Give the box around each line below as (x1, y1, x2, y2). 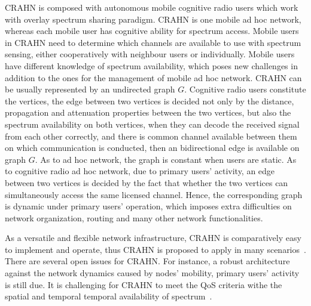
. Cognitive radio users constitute (184, 83, 306, 95)
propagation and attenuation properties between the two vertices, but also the (5, 106, 291, 119)
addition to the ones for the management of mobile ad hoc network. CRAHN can (5, 71, 302, 84)
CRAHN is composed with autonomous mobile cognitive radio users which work (5, 1, 298, 13)
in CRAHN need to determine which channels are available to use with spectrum (5, 36, 301, 48)
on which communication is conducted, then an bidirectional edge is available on (5, 141, 300, 154)
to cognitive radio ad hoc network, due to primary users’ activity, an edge (5, 165, 275, 177)
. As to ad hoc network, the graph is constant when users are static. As (35, 153, 297, 165)
